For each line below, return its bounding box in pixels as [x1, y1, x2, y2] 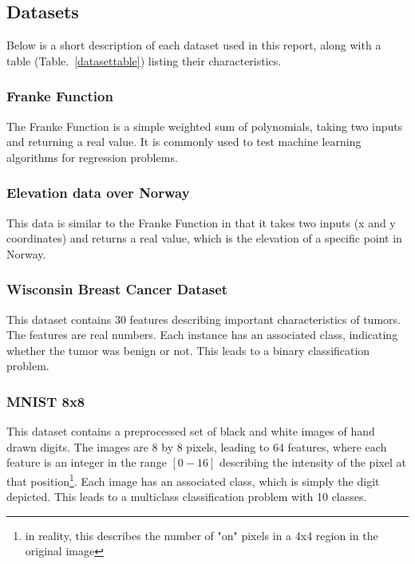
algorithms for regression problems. [6, 148, 178, 165]
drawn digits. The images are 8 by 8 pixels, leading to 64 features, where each [6, 438, 387, 455]
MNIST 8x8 [6, 391, 85, 411]
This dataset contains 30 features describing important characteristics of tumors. [6, 310, 401, 327]
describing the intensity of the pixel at [219, 454, 406, 471]
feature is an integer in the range [6, 454, 167, 471]
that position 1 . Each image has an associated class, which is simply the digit [6, 470, 380, 489]
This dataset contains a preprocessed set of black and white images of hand [6, 423, 375, 440]
